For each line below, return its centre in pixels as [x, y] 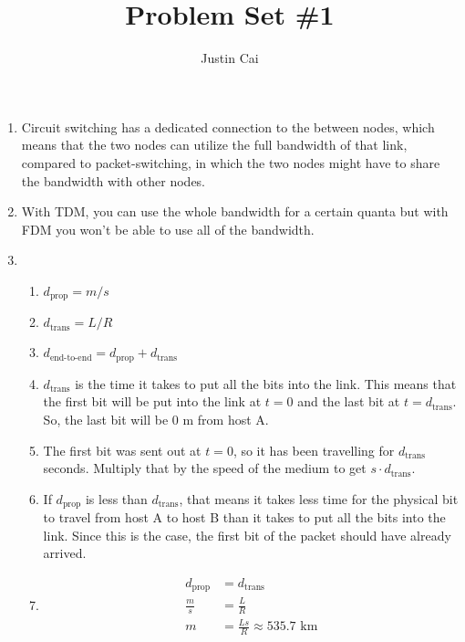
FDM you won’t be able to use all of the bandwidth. [168, 229]
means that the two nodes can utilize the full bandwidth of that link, [214, 145]
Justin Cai [230, 58]
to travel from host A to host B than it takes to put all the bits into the [244, 517]
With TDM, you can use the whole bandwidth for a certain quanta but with [235, 211]
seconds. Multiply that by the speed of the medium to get [205, 468]
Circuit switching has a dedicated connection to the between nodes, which [228, 126]
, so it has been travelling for [314, 450]
